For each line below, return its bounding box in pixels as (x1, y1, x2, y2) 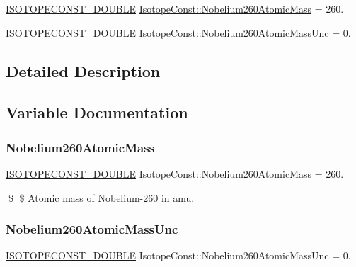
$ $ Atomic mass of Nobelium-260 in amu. (8, 190, 195, 205)
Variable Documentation (6, 101, 188, 123)
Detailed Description (6, 59, 161, 81)
